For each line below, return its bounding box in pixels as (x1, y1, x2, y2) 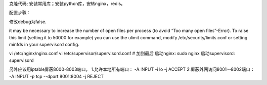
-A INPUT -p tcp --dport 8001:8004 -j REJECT (9, 73, 104, 79)
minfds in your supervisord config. (9, 41, 80, 47)
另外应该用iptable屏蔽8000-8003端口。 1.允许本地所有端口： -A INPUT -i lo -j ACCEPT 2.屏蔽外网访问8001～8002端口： (9, 66, 255, 72)
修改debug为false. (9, 19, 46, 25)
